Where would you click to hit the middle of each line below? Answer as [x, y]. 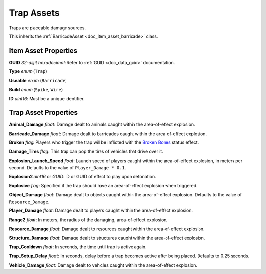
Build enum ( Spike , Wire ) [36, 90]
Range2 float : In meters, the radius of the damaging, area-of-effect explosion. [88, 220]
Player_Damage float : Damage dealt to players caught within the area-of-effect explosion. [101, 211]
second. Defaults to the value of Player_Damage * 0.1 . [67, 168]
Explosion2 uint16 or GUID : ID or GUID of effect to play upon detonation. [83, 176]
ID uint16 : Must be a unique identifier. [47, 99]
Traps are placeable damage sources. [48, 28]
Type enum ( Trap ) [28, 71]
